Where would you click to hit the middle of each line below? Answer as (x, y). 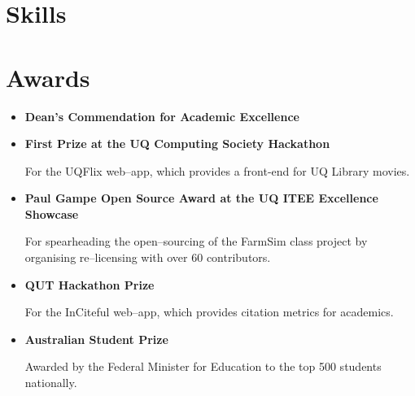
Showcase (52, 213)
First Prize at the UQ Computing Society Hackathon (177, 144)
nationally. (51, 383)
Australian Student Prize (96, 339)
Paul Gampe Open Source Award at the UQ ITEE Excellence (201, 198)
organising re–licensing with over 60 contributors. (148, 257)
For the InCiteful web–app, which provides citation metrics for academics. (209, 312)
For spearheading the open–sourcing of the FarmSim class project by (196, 241)
